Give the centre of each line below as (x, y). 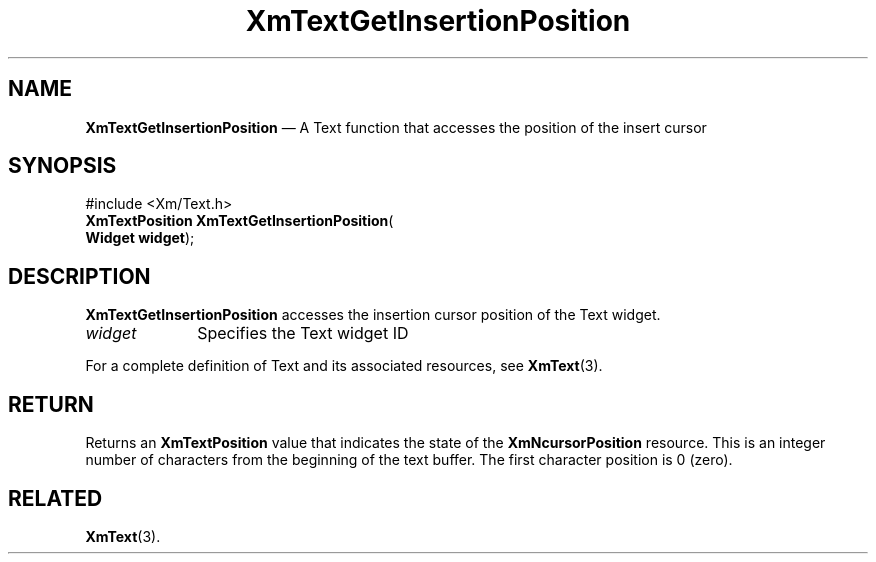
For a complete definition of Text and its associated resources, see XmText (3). (344, 366)
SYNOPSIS (62, 166)
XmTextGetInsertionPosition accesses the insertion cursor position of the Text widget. (373, 315)
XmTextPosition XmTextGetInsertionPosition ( (239, 221)
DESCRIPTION (79, 276)
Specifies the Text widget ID (303, 333)
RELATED (55, 498)
